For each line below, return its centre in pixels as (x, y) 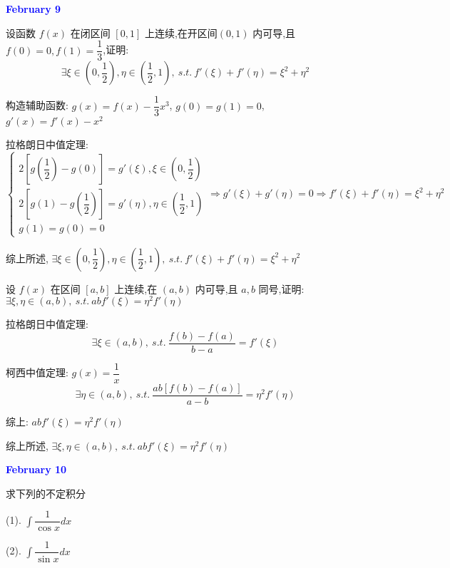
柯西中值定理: (37, 372)
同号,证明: (281, 288)
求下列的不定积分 (46, 493)
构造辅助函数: (37, 105)
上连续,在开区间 (181, 32)
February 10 (36, 469)
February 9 (34, 9)
